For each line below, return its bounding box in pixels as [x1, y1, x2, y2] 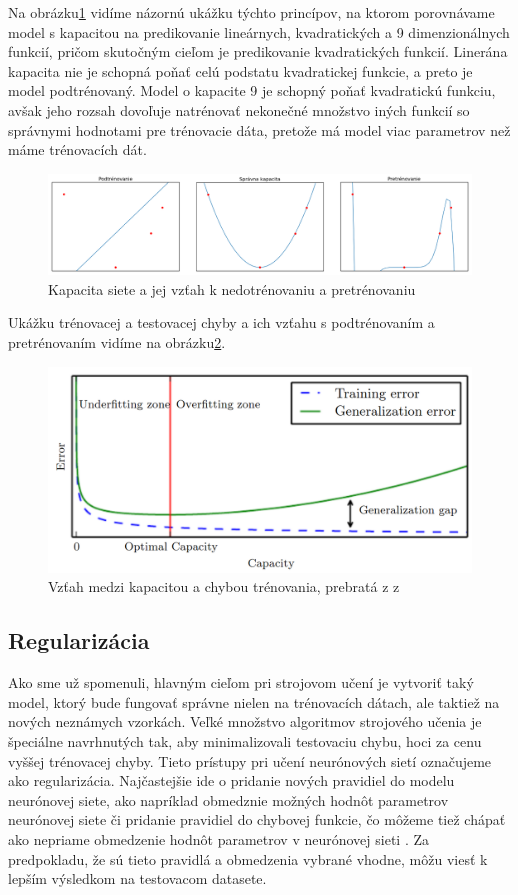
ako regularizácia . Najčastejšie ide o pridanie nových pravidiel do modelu [8, 770, 455, 791]
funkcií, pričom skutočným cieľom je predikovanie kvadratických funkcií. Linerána [8, 41, 508, 62]
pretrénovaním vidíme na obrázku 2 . [8, 331, 226, 352]
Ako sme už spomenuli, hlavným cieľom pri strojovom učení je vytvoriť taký [8, 672, 474, 693]
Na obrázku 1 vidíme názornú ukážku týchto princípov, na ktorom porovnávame [8, 2, 495, 22]
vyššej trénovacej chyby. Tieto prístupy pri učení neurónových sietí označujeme [8, 750, 492, 771]
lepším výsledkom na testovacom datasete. [8, 868, 267, 889]
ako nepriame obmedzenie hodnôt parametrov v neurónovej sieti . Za [8, 828, 430, 849]
